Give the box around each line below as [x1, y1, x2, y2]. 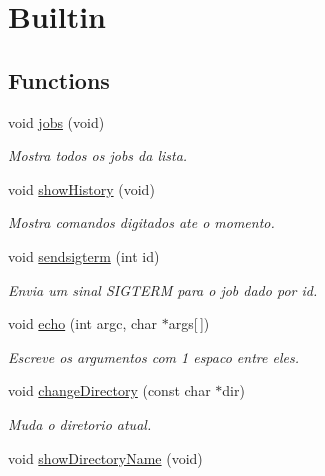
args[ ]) [168, 313, 210, 334]
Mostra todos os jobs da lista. [8, 145, 188, 166]
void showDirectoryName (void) [8, 447, 203, 468]
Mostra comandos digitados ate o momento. [8, 212, 275, 233]
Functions [8, 64, 110, 95]
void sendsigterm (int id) [8, 245, 160, 266]
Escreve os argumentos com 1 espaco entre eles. [8, 346, 299, 367]
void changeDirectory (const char [8, 380, 211, 401]
